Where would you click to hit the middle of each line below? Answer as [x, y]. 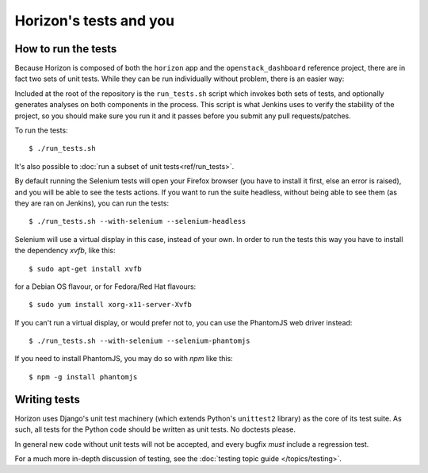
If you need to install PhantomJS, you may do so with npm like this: [124, 359]
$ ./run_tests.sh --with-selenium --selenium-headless [138, 221]
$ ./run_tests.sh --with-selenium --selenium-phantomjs [139, 341]
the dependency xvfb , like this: [65, 251]
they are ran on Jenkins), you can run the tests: [92, 203]
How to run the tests [66, 49]
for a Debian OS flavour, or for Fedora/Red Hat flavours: [105, 286]
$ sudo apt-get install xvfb [85, 269]
